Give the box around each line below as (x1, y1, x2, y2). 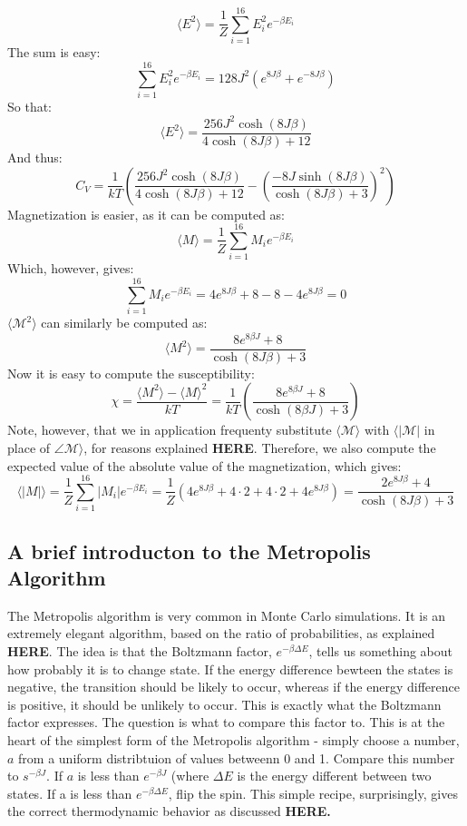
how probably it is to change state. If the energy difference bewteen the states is (7, 659, 453, 678)
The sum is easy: (7, 43, 101, 62)
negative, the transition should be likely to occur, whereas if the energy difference (7, 677, 460, 696)
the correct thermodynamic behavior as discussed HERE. (7, 801, 331, 821)
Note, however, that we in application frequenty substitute (7, 420, 332, 439)
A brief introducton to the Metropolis (7, 536, 371, 565)
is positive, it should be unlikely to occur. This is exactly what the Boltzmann (7, 694, 442, 713)
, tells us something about (308, 642, 453, 661)
